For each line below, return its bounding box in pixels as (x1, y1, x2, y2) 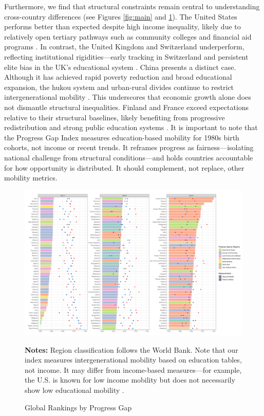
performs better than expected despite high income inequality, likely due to (4, 21, 241, 32)
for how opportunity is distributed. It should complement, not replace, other (4, 162, 244, 173)
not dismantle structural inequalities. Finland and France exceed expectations (4, 101, 249, 112)
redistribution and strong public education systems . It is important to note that (4, 122, 258, 133)
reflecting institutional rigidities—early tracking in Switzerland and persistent (4, 51, 249, 62)
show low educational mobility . (25, 385, 124, 395)
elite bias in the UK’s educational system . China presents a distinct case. (4, 61, 236, 72)
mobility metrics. (4, 172, 58, 183)
